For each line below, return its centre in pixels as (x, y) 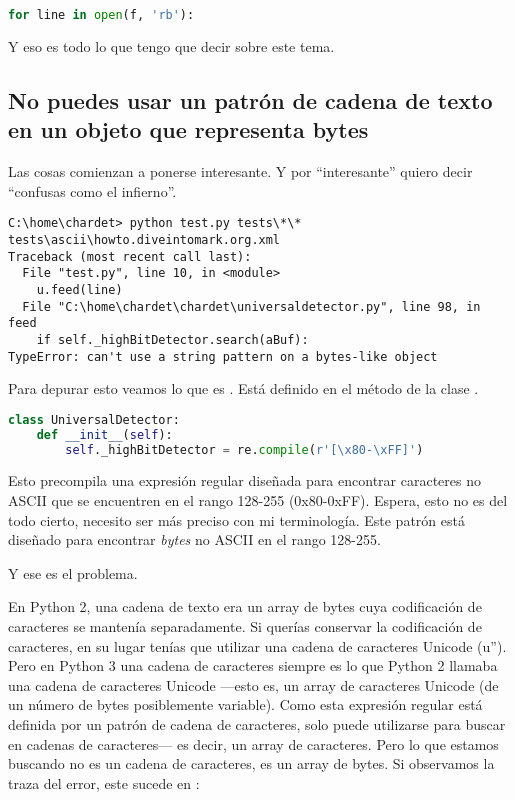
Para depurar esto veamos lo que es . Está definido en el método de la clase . (243, 388)
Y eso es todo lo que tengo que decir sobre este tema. (171, 45)
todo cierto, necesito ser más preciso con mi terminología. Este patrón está (236, 519)
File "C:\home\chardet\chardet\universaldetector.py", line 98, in (251, 306)
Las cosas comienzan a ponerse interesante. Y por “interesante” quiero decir (240, 171)
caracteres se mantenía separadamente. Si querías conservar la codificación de (245, 625)
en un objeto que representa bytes (188, 129)
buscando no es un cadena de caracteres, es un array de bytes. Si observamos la (251, 763)
